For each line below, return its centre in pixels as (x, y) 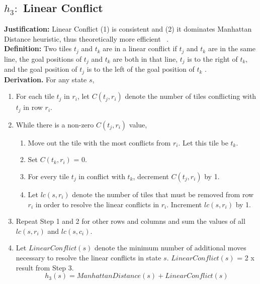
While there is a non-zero (55, 124)
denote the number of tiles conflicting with (191, 96)
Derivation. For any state (46, 79)
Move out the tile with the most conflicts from (99, 142)
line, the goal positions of (43, 58)
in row (33, 107)
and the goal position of (41, 69)
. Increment (184, 204)
